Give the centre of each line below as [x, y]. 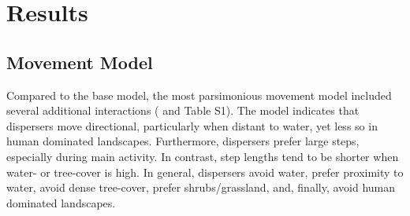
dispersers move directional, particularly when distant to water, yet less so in [192, 125]
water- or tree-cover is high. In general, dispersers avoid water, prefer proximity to [205, 172]
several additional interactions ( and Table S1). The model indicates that [183, 110]
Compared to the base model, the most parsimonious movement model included [199, 95]
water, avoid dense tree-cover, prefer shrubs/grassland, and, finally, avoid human [201, 187]
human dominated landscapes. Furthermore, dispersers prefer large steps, [183, 141]
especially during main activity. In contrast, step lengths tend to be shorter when [203, 156]
